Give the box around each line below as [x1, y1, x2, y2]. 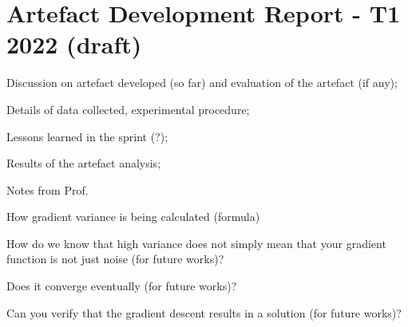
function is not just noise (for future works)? [6, 250, 224, 267]
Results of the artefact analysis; [6, 155, 161, 171]
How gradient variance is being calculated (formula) [6, 208, 260, 225]
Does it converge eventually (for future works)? [6, 278, 237, 294]
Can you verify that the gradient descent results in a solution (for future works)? [6, 304, 402, 321]
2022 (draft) [6, 28, 142, 61]
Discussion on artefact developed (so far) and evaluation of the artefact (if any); [6, 74, 398, 91]
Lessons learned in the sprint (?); [6, 128, 168, 144]
